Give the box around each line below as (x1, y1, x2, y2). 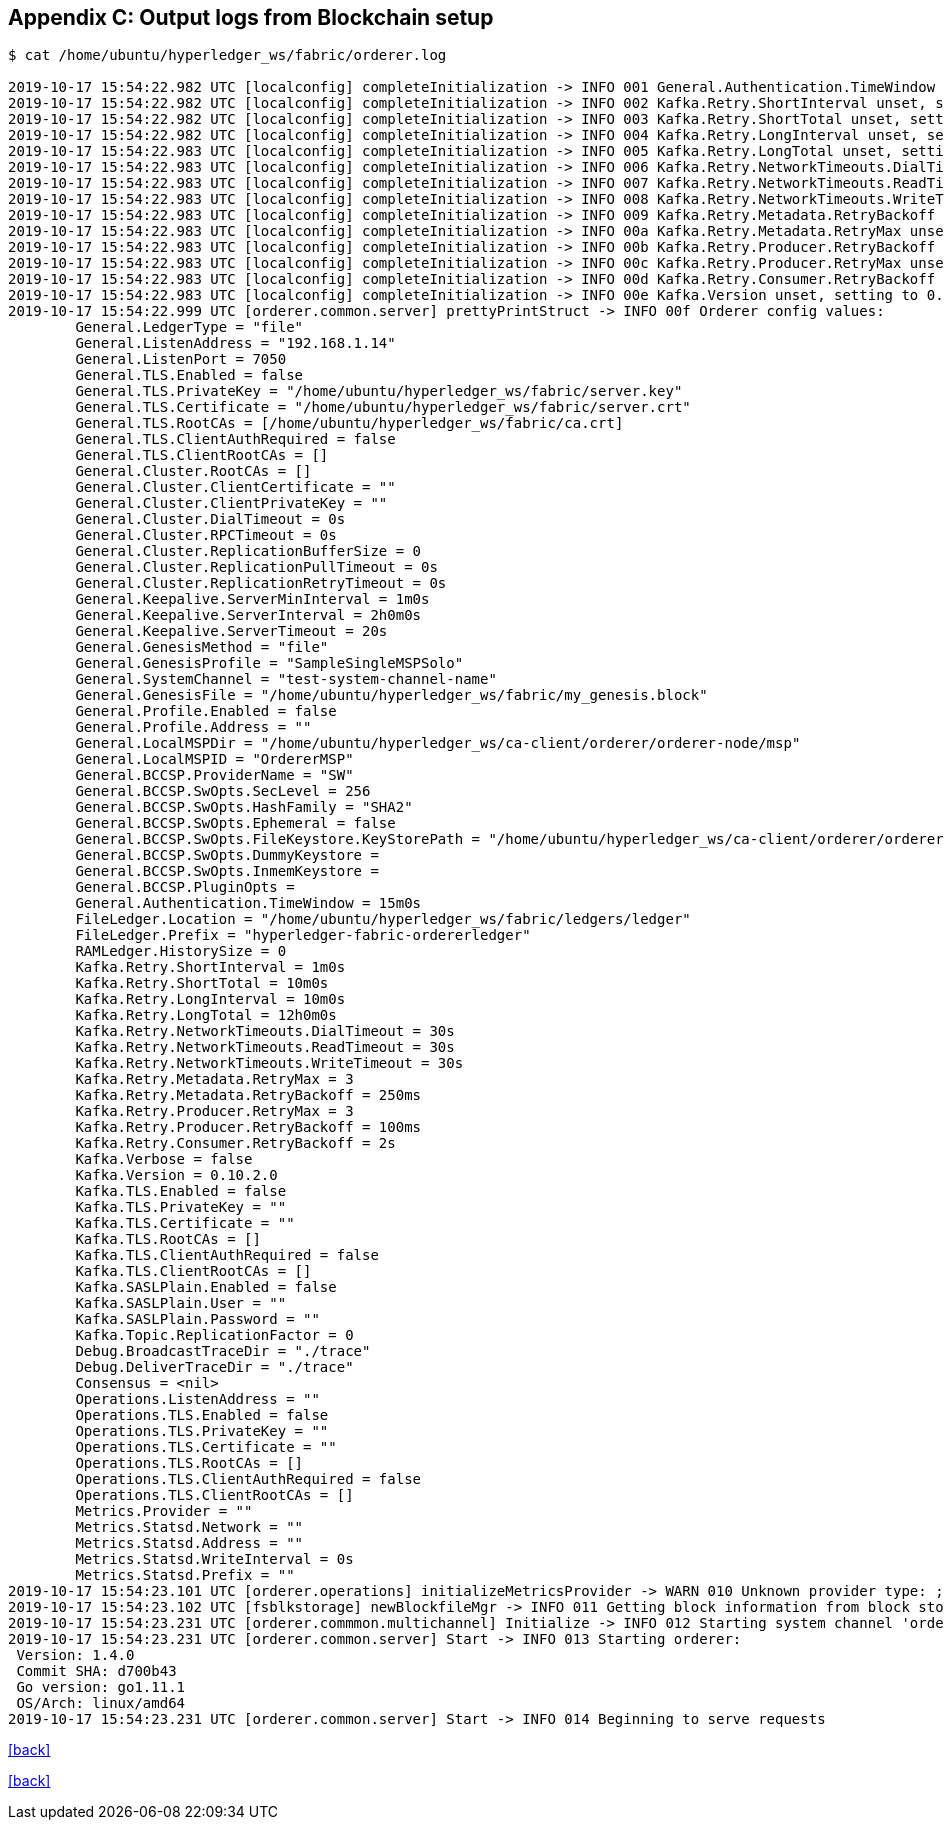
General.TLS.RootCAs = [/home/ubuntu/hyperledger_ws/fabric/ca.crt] (75, 415, 624, 432)
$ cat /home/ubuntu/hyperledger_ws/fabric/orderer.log (8, 47, 447, 64)
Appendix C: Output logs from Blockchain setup (8, 5, 494, 30)
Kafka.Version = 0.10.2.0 (75, 1167, 278, 1184)
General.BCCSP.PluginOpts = (75, 879, 295, 896)
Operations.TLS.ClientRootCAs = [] (75, 1487, 354, 1504)
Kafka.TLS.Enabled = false (75, 1183, 287, 1200)
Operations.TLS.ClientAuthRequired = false (75, 1471, 422, 1488)
